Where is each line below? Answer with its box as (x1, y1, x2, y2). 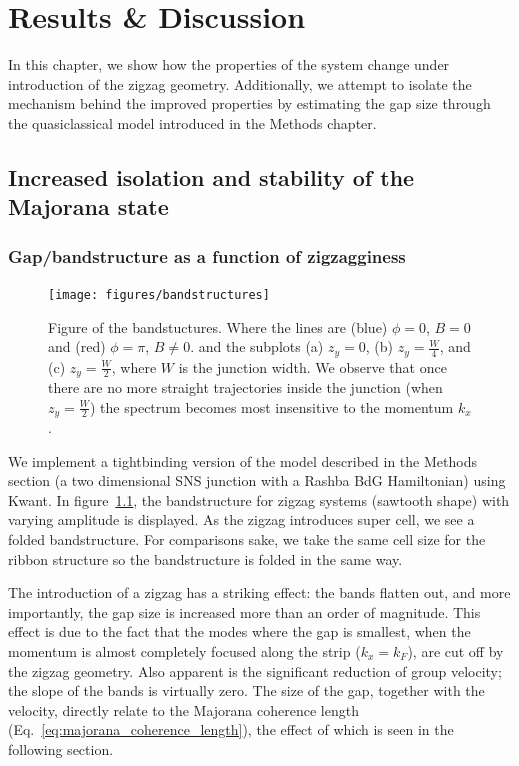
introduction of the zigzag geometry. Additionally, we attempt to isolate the (8, 73, 472, 94)
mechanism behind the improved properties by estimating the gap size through (8, 93, 491, 114)
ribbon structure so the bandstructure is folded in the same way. (8, 548, 403, 569)
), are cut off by (407, 641, 504, 662)
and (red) (48, 336, 106, 357)
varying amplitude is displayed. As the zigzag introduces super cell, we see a (8, 509, 475, 530)
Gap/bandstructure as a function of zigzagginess (8, 243, 406, 268)
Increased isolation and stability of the (8, 161, 415, 192)
